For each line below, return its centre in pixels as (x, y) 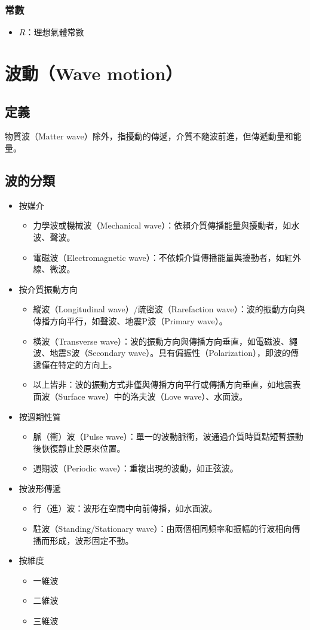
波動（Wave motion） (94, 73)
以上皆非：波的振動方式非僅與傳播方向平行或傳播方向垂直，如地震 (163, 384)
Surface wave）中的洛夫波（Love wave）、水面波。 (153, 396)
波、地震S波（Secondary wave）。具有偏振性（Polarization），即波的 (162, 353)
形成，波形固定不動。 (92, 540)
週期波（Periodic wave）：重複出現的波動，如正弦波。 (136, 468)
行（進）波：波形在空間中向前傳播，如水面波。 (125, 508)
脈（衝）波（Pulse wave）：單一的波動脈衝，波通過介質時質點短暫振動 (168, 436)
